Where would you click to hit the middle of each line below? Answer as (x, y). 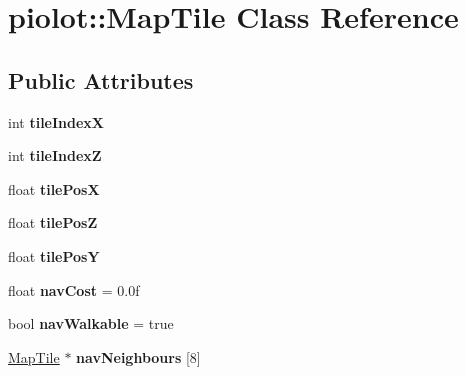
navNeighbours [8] (138, 356)
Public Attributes (101, 79)
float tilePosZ (53, 222)
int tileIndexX (56, 121)
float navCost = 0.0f (74, 289)
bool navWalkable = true (91, 323)
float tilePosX (54, 188)
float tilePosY (54, 255)
